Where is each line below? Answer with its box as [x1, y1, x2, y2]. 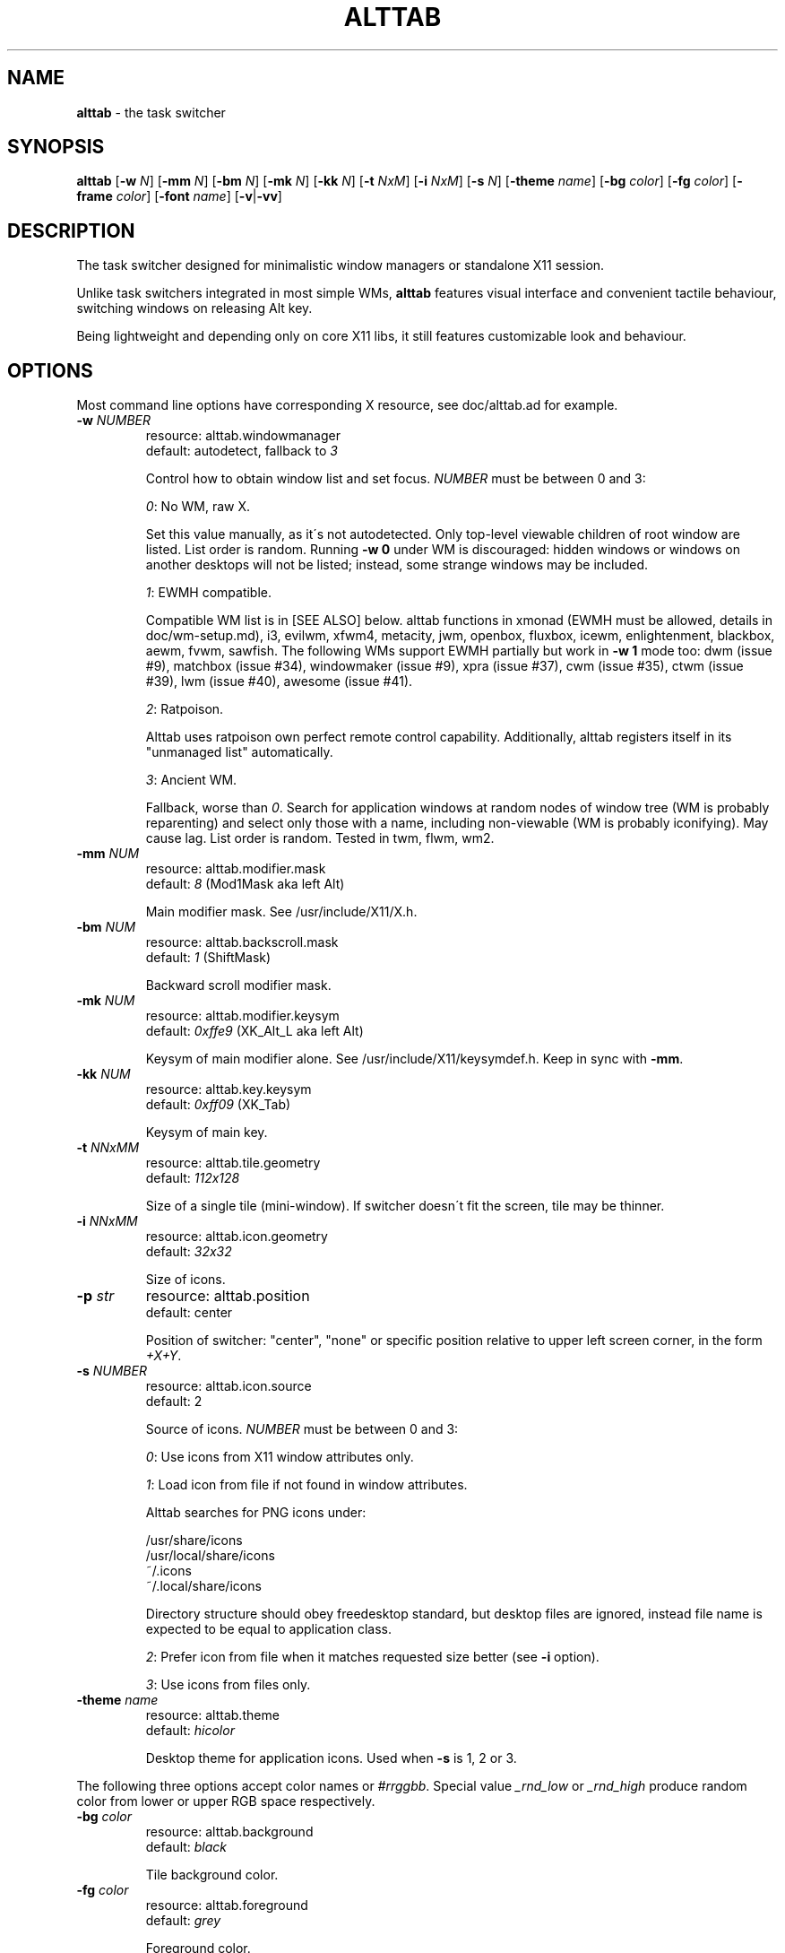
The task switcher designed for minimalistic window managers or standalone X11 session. [76, 257, 605, 273]
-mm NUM [76, 846, 140, 862]
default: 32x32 [145, 1244, 232, 1260]
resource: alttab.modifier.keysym [145, 1008, 340, 1024]
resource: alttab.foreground [145, 1897, 308, 1914]
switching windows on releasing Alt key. [76, 300, 313, 317]
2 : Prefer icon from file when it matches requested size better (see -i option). [145, 1649, 600, 1665]
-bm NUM [76, 919, 136, 935]
